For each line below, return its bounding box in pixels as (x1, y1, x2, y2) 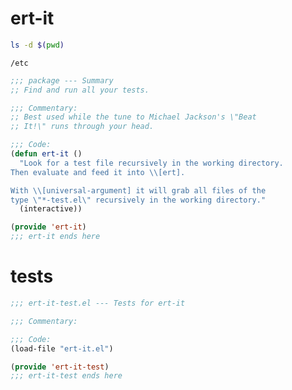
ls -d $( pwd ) (10, 40, 65, 50)
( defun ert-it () (10, 149, 83, 159)
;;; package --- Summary (10, 75, 114, 86)
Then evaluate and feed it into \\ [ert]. (10, 167, 186, 177)
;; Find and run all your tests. (10, 85, 150, 95)
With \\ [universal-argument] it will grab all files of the (10, 185, 267, 196)
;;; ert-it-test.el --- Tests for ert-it (10, 298, 186, 308)
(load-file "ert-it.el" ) (10, 343, 114, 354)
